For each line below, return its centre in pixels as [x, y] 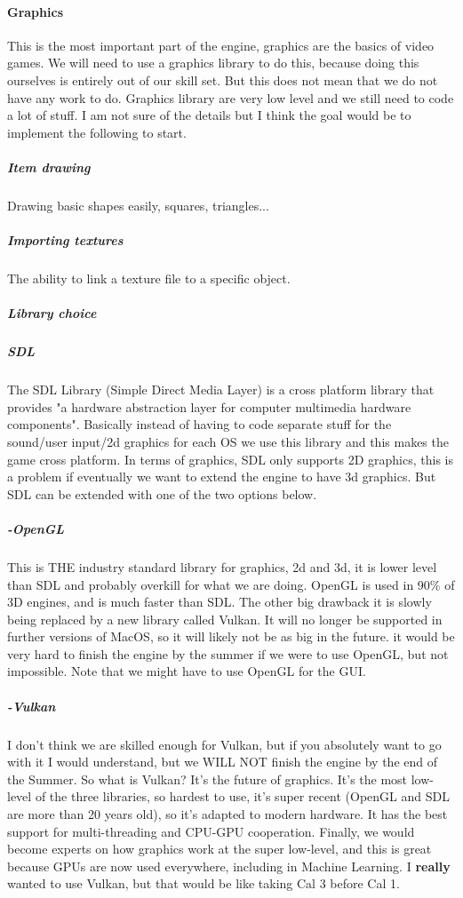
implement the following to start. [97, 132]
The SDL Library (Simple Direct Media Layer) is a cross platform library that [221, 389]
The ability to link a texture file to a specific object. [149, 278]
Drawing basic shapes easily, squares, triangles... [138, 205]
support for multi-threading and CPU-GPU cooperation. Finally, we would [211, 831]
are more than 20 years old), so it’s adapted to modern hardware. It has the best [228, 814]
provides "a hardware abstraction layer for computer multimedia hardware [209, 406]
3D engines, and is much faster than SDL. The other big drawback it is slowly [220, 602]
